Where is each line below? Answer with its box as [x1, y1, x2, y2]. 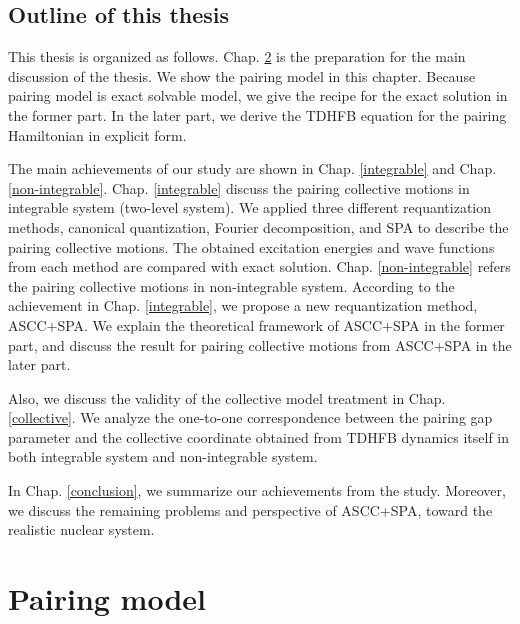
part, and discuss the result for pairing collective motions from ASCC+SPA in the [8, 334, 512, 355]
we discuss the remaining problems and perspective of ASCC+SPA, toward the [8, 499, 493, 520]
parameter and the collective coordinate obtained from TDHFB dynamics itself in [8, 426, 510, 447]
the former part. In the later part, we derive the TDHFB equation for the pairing [8, 104, 507, 125]
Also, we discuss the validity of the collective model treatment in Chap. [8, 387, 446, 408]
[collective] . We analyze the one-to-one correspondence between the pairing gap [8, 407, 493, 428]
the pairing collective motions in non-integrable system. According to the [8, 275, 455, 296]
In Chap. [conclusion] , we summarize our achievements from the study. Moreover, [8, 480, 506, 501]
